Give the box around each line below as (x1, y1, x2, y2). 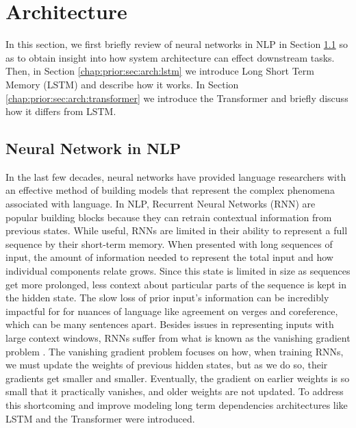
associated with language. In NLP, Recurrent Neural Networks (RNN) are (5, 197, 316, 211)
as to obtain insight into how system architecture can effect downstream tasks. (5, 50, 335, 64)
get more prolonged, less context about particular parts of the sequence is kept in (5, 277, 346, 291)
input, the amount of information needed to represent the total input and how (5, 250, 333, 264)
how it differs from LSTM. (5, 104, 116, 118)
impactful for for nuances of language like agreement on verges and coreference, (5, 303, 338, 318)
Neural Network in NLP (5, 138, 181, 159)
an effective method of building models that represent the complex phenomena (5, 183, 335, 197)
